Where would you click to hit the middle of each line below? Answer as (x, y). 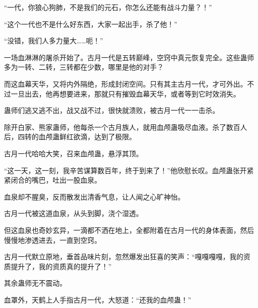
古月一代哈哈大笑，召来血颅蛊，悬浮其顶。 (73, 153)
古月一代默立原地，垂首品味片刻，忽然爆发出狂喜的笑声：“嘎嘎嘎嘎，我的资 (127, 257)
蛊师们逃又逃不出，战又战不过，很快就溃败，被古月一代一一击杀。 (112, 110)
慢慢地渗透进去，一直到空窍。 (53, 240)
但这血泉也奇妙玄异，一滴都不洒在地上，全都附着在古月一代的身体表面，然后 (129, 230)
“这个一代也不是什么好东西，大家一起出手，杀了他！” (91, 24)
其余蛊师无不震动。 (35, 283)
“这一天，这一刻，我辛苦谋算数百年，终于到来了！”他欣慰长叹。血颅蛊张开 (126, 170)
